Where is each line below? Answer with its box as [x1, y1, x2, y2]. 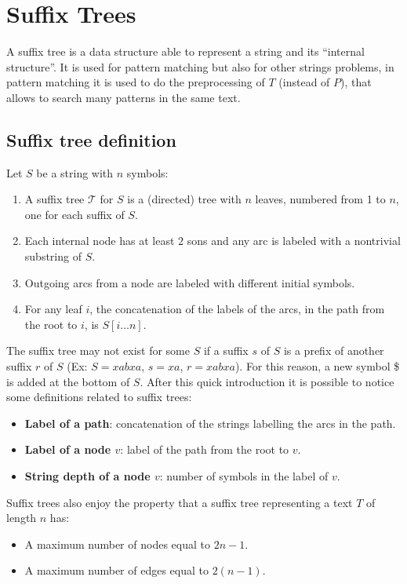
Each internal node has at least [24, 232, 175, 249]
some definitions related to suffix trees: [6, 389, 192, 405]
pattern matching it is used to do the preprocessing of [6, 74, 265, 90]
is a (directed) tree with [127, 191, 242, 207]
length [6, 509, 37, 526]
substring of [24, 248, 82, 265]
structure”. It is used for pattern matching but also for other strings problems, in [6, 58, 394, 75]
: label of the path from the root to [120, 441, 289, 458]
